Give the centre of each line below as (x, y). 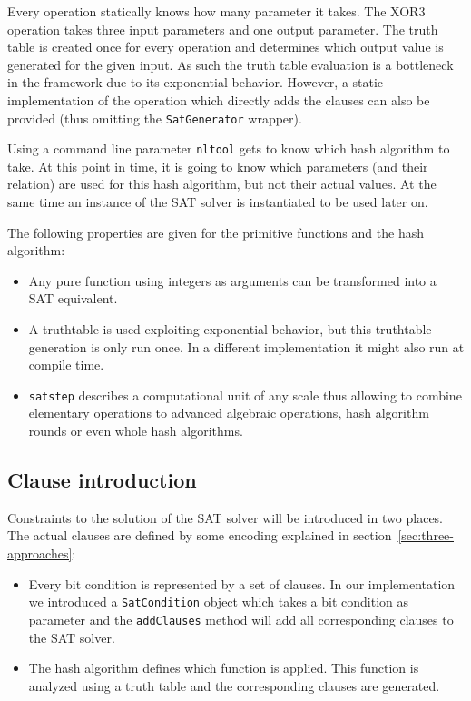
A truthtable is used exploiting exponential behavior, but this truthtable (230, 329)
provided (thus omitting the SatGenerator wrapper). (155, 118)
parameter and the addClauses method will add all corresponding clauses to (241, 619)
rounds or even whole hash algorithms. (136, 431)
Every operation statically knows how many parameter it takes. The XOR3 (216, 11)
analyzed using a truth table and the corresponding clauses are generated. (234, 685)
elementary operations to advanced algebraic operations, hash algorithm (229, 413)
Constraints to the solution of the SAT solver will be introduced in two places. (226, 517)
